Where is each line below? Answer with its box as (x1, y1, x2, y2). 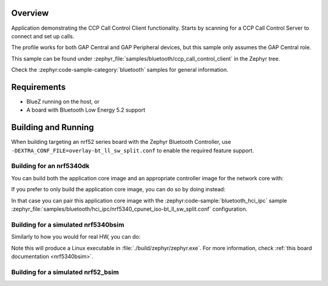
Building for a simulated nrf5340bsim (11, 220, 125, 229)
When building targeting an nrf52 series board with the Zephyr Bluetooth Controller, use (11, 138, 231, 146)
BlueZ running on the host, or (26, 98, 100, 105)
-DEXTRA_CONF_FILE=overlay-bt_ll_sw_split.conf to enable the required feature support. (11, 146, 255, 154)
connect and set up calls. (11, 32, 75, 39)
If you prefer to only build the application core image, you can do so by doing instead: (11, 186, 226, 193)
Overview (11, 8, 49, 18)
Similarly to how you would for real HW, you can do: (11, 233, 141, 240)
